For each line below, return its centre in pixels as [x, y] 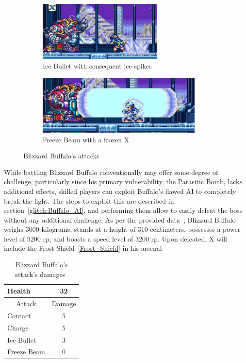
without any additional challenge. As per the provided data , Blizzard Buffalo [120, 219]
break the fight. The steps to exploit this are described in [89, 200]
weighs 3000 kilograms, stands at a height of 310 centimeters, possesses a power [122, 229]
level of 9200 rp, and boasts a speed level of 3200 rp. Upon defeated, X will [115, 238]
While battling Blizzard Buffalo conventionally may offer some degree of [111, 172]
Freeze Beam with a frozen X [86, 139]
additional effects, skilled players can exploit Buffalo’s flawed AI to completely [120, 191]
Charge [18, 327]
